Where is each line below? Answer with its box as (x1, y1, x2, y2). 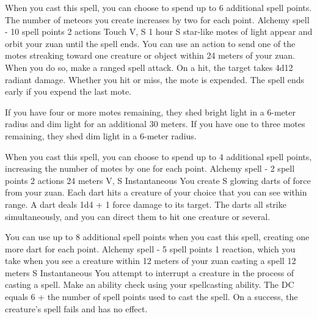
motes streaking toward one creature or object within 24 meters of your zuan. (5, 49, 295, 62)
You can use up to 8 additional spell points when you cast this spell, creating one (5, 230, 310, 243)
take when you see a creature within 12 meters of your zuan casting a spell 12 (5, 254, 296, 267)
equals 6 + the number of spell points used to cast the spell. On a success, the (5, 290, 298, 303)
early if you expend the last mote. (5, 85, 132, 98)
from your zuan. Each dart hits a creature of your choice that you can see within (5, 186, 307, 199)
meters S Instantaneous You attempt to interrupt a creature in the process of (5, 266, 294, 279)
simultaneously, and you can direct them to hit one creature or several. (5, 210, 271, 222)
